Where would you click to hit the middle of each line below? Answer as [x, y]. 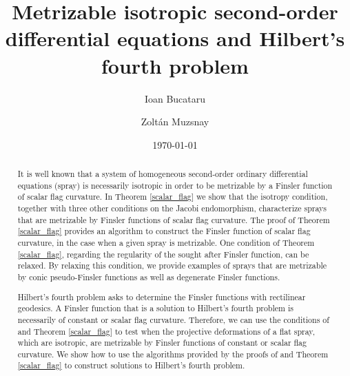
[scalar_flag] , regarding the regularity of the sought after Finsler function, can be [163, 254]
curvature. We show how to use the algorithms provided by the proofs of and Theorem [173, 354]
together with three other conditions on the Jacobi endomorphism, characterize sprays [172, 208]
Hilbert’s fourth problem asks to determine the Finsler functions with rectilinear [162, 296]
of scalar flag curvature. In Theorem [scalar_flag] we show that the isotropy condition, [173, 197]
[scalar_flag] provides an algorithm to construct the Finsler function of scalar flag [164, 231]
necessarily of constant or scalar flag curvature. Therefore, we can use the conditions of [173, 319]
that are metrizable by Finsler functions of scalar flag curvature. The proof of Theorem [174, 219]
